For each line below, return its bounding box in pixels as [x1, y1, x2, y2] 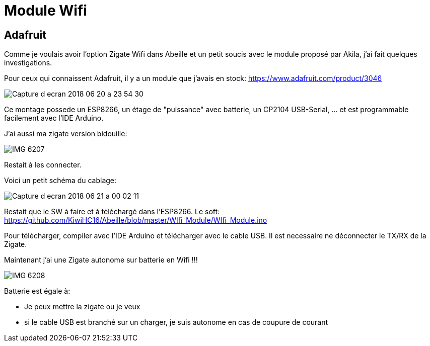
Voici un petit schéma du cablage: [4, 176, 117, 185]
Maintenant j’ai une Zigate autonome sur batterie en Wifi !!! [4, 255, 198, 265]
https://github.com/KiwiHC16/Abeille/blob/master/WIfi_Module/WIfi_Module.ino [4, 216, 267, 225]
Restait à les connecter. [4, 160, 82, 169]
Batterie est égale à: [4, 287, 70, 296]
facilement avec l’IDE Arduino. [4, 114, 104, 123]
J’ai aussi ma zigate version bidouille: [4, 129, 127, 138]
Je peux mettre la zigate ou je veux [24, 302, 140, 311]
